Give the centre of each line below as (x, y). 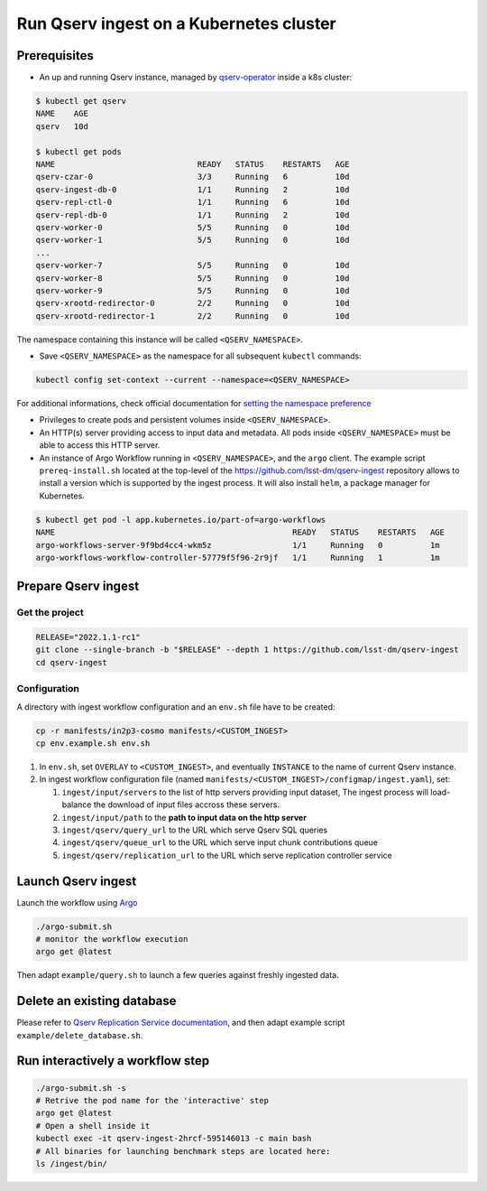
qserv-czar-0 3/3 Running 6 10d (193, 177)
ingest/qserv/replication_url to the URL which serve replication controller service (227, 855)
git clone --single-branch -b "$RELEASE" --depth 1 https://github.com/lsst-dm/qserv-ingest (247, 650)
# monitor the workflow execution (112, 939)
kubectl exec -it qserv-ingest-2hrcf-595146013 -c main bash (174, 1139)
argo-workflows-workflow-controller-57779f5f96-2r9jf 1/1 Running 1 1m (238, 557)
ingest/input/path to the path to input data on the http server (184, 817)
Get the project (51, 612)
